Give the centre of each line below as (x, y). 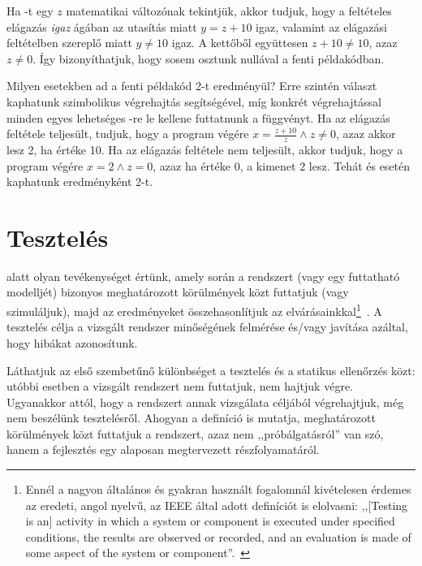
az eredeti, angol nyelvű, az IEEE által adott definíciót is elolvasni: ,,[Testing (217, 505)
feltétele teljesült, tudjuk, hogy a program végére (128, 134)
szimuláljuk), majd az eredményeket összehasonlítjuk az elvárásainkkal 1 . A (194, 310)
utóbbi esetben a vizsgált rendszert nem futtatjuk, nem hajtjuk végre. (180, 386)
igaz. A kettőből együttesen (240, 43)
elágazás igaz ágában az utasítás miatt (102, 26)
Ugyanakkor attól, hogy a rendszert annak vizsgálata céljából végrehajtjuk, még (205, 402)
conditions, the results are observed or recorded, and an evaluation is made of (218, 536)
